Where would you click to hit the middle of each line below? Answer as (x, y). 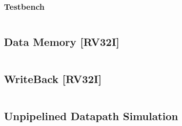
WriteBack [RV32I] (53, 78)
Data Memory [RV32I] (62, 41)
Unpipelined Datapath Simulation (91, 116)
